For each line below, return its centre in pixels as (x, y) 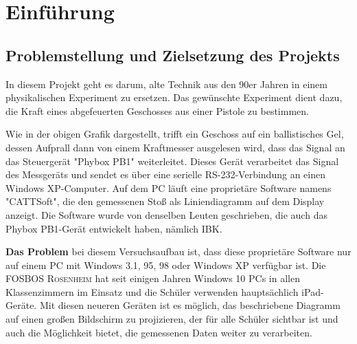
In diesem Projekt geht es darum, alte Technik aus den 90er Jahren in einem (166, 84)
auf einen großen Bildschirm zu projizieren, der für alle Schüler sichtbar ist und (172, 319)
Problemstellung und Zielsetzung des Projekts (173, 55)
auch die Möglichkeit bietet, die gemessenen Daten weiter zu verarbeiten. (159, 332)
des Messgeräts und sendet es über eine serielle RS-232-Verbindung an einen (165, 174)
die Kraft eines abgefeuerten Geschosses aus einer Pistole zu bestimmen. (157, 110)
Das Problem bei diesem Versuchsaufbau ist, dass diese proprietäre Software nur (178, 251)
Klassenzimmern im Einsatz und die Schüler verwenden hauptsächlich (152, 291)
